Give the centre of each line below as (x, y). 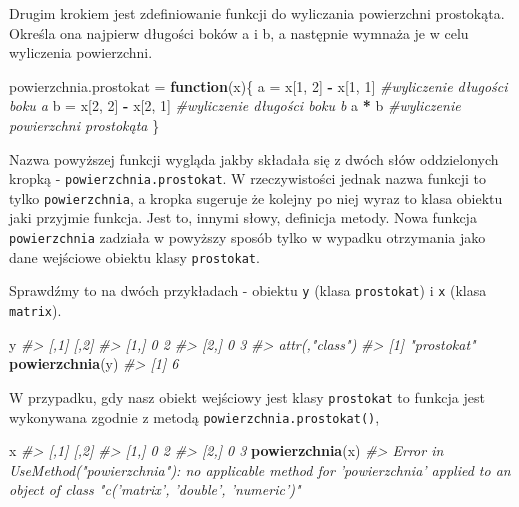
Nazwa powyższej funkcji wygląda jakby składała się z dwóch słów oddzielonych (254, 158)
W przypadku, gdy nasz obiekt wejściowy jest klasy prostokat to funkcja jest (247, 396)
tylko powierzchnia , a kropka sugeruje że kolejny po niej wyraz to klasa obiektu (256, 197)
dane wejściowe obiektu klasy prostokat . (134, 256)
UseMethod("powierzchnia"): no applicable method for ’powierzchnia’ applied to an (260, 469)
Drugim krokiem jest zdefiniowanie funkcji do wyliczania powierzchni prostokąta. (257, 13)
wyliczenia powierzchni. (81, 52)
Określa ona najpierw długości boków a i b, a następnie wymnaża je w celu (239, 32)
